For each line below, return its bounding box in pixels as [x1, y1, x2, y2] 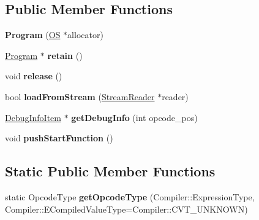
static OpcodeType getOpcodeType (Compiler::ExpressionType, [5, 190, 255, 203]
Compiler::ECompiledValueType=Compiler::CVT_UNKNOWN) [5, 202, 248, 215]
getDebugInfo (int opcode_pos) [71, 111, 198, 124]
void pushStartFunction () [5, 132, 113, 144]
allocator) [67, 28, 103, 41]
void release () [5, 69, 62, 82]
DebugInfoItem [5, 111, 61, 124]
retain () [47, 49, 83, 61]
